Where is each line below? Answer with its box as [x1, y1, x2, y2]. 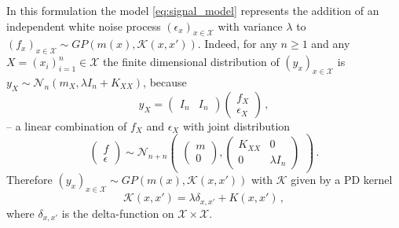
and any [311, 35, 350, 52]
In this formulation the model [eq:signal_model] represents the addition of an [6, 2, 379, 18]
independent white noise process [6, 17, 161, 34]
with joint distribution [182, 117, 291, 134]
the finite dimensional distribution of [103, 53, 280, 70]
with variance [218, 17, 283, 34]
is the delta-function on [61, 204, 174, 221]
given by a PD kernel [291, 171, 393, 188]
